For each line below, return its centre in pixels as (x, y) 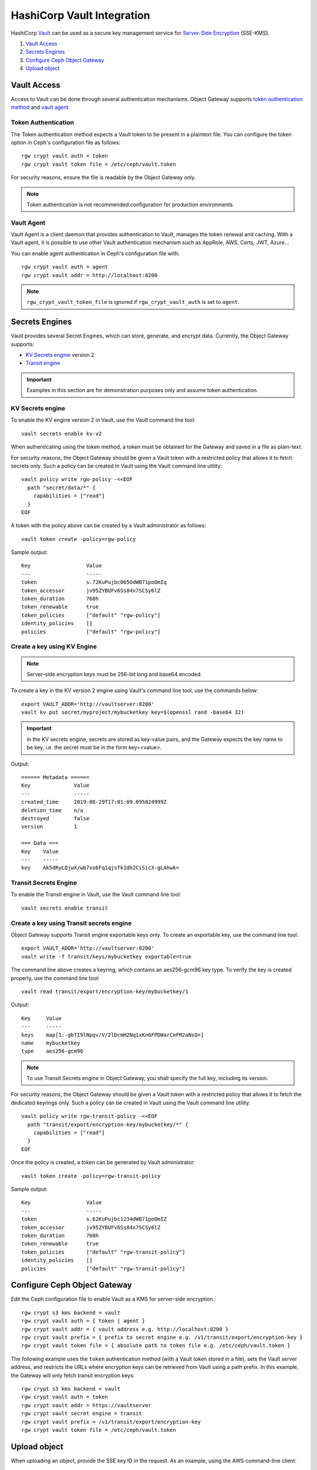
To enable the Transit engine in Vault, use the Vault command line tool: (96, 894)
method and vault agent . (41, 107)
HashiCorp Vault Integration (80, 15)
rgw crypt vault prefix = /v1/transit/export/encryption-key (111, 1422)
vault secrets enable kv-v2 (62, 433)
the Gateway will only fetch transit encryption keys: (73, 1375)
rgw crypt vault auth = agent (65, 267)
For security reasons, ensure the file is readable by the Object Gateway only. (103, 178)
